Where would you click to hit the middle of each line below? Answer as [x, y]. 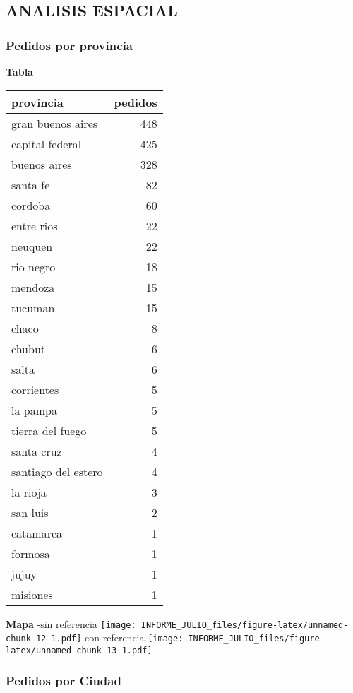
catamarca [37, 533]
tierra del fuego [49, 430]
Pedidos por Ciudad [64, 681]
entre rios [35, 225]
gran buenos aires [55, 123]
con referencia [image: [134, 638]
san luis [30, 512]
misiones [32, 594]
